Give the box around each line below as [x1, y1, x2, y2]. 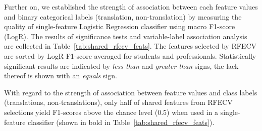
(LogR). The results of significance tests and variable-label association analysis [4, 31, 247, 41]
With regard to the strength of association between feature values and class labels [4, 87, 257, 97]
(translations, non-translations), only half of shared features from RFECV [4, 97, 233, 107]
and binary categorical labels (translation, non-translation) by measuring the [4, 11, 242, 22]
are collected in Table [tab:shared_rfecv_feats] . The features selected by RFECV [4, 41, 256, 51]
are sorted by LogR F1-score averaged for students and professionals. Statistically [4, 50, 256, 61]
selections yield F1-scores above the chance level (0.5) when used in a [4, 106, 219, 117]
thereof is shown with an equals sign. [4, 70, 117, 81]
